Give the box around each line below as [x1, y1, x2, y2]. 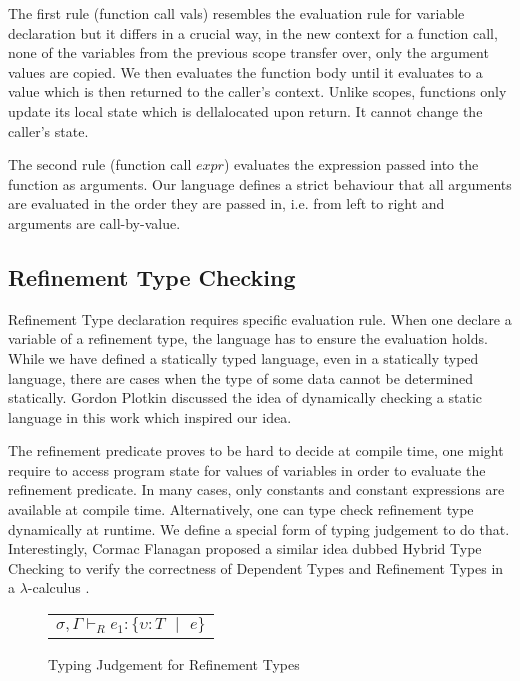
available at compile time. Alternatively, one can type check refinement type [8, 499, 474, 520]
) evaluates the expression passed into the [223, 154, 479, 175]
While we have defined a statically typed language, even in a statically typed [8, 347, 479, 368]
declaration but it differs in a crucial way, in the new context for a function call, [8, 22, 498, 43]
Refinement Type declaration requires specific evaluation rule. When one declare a [8, 308, 512, 329]
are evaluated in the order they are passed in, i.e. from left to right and [8, 193, 445, 214]
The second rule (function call [8, 154, 192, 175]
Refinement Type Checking [8, 261, 296, 292]
